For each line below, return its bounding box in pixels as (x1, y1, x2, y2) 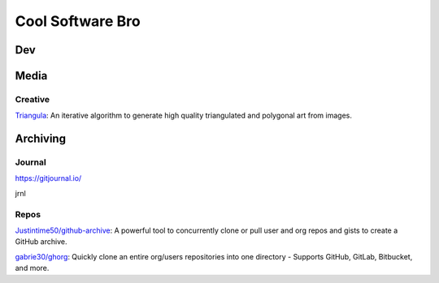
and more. (15, 264, 50, 273)
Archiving (15, 132, 67, 146)
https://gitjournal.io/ (15, 174, 82, 183)
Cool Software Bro (15, 12, 141, 30)
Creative (15, 93, 50, 105)
